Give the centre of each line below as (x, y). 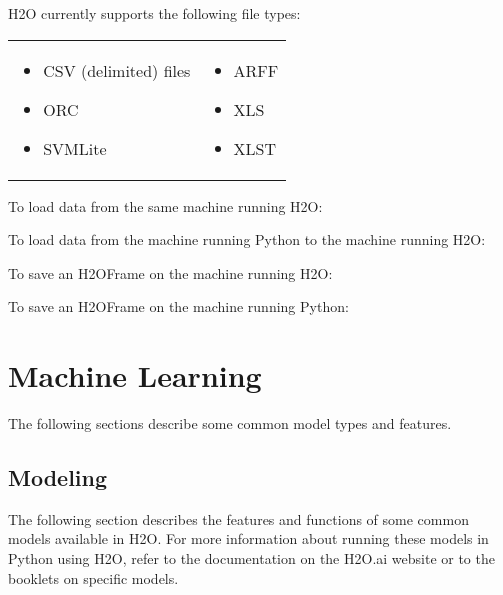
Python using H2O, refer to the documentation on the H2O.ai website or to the (251, 558)
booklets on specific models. (93, 577)
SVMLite (75, 148)
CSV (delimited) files (117, 70)
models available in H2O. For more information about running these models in (248, 538)
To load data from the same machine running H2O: (165, 205)
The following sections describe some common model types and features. (230, 423)
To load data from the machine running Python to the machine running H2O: (247, 239)
